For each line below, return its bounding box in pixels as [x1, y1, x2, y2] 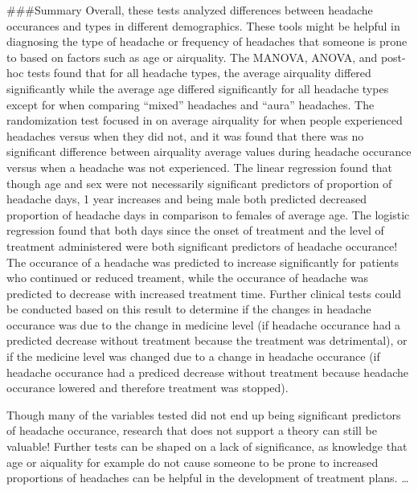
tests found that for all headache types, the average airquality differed [27, 64, 371, 81]
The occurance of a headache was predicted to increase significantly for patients [6, 253, 400, 270]
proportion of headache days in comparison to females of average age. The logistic [6, 206, 410, 223]
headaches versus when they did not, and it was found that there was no [6, 127, 364, 144]
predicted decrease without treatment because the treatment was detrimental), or [6, 332, 408, 349]
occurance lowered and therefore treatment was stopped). [6, 379, 289, 396]
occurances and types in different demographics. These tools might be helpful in [6, 17, 400, 34]
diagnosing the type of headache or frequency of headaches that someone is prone [6, 33, 408, 50]
